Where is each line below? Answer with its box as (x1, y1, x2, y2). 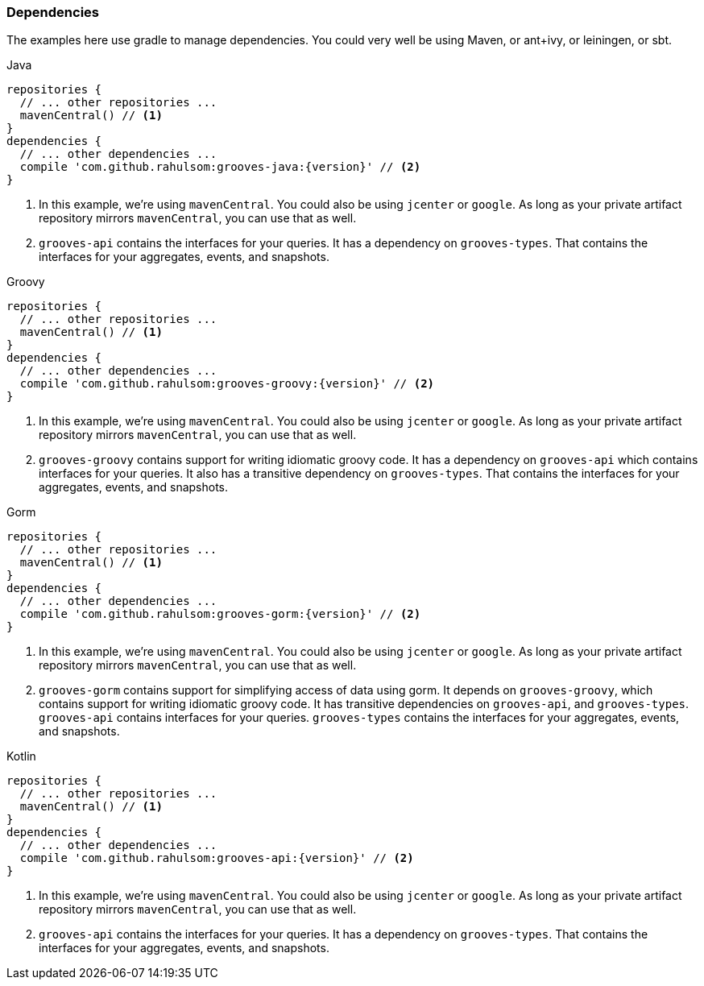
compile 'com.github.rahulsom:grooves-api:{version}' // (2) (19, 851, 414, 865)
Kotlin (6, 749, 36, 764)
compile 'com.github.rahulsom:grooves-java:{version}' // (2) (19, 160, 421, 174)
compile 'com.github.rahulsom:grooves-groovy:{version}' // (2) (19, 377, 435, 391)
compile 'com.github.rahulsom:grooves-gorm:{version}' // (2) (19, 607, 421, 621)
